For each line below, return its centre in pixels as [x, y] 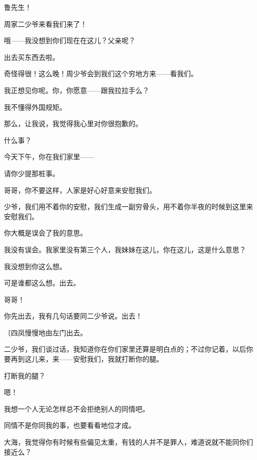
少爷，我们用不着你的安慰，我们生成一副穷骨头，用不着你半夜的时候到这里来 [128, 207]
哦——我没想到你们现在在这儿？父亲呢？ [70, 40]
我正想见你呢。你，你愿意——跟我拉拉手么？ [77, 90]
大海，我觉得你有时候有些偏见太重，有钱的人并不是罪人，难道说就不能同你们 [128, 442]
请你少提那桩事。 [32, 173]
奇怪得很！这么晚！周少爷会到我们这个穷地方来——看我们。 [101, 73]
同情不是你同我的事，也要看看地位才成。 [70, 425]
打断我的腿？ [25, 375]
